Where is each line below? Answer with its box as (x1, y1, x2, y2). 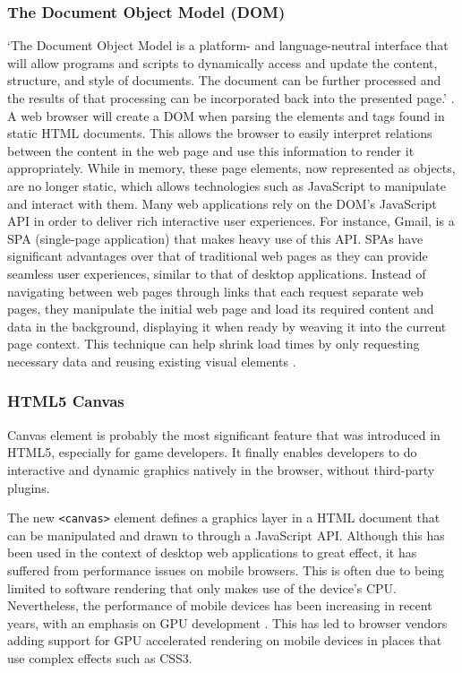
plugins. (7, 478, 50, 496)
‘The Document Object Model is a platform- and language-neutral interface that (7, 36, 449, 55)
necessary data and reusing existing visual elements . (7, 351, 296, 370)
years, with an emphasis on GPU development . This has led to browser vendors (7, 613, 448, 632)
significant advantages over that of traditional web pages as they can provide (7, 246, 428, 265)
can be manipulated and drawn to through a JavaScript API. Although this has (7, 525, 445, 544)
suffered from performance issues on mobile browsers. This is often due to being (7, 560, 445, 579)
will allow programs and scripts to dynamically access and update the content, (7, 53, 438, 72)
